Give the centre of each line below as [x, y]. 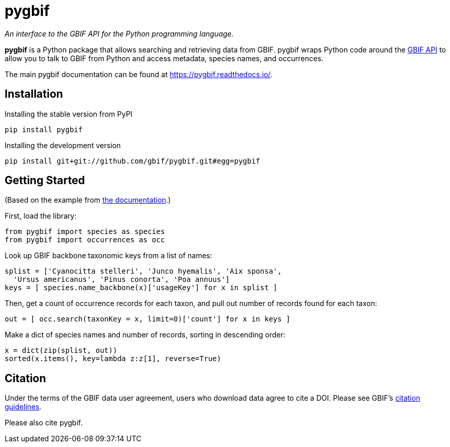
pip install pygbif [44, 129]
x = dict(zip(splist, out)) [61, 351]
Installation [34, 94]
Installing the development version [63, 145]
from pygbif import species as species [85, 232]
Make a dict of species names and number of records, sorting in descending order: [145, 335]
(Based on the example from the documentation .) [88, 200]
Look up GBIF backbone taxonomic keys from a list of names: [109, 256]
